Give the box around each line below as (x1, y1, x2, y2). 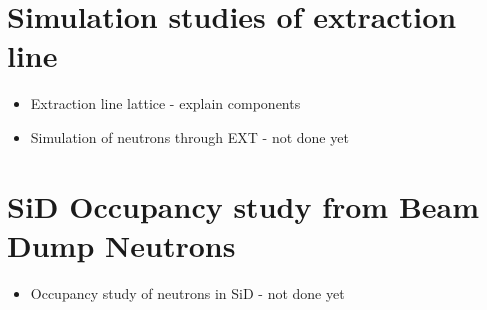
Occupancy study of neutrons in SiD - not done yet (30, 282, 345, 303)
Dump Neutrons (7, 224, 236, 265)
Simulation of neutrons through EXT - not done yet (30, 126, 349, 147)
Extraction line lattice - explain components (30, 93, 301, 114)
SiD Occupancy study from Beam (7, 185, 480, 226)
